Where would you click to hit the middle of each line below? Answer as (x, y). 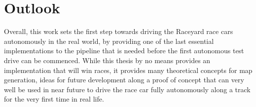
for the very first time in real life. (54, 99)
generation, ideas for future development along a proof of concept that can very (124, 80)
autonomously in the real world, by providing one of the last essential (109, 41)
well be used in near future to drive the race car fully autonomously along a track (127, 89)
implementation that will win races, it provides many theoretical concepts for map (128, 70)
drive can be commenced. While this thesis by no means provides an (107, 60)
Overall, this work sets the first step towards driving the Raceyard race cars (119, 31)
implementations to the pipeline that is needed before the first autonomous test (124, 51)
